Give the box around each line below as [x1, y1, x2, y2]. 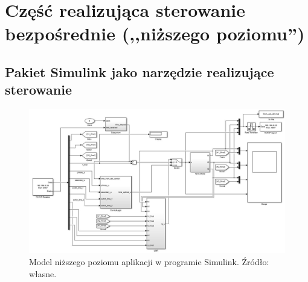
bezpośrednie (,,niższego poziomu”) [5, 21, 305, 46]
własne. [29, 267, 57, 280]
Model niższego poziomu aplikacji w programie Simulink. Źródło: [29, 255, 269, 268]
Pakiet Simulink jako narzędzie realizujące [5, 62, 274, 81]
